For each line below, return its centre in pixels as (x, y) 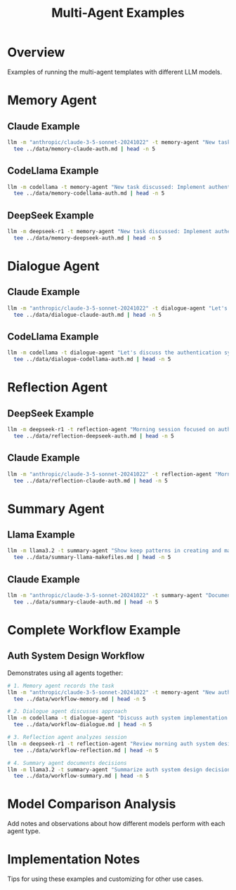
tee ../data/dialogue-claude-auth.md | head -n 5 (87, 315)
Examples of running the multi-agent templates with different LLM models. (115, 72)
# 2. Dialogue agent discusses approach (67, 712)
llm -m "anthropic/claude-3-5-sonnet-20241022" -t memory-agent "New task (119, 142)
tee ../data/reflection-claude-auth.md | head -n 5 (91, 480)
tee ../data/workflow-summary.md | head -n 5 (81, 776)
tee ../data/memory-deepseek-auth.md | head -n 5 (87, 238)
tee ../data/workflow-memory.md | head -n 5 (80, 699)
